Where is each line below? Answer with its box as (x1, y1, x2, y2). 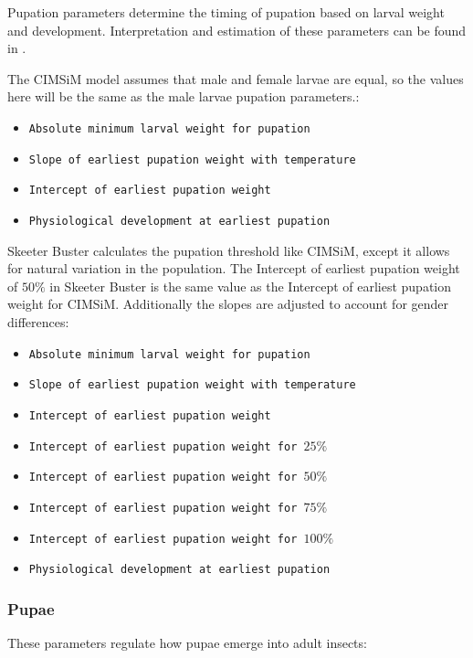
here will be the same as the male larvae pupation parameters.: (7, 87, 360, 106)
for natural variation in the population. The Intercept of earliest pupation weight (7, 259, 460, 278)
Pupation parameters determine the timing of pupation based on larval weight (7, 3, 445, 21)
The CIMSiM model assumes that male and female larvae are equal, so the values (7, 69, 464, 88)
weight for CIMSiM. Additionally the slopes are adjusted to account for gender (7, 294, 449, 313)
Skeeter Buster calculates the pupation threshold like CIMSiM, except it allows (7, 240, 450, 260)
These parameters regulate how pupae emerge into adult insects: (7, 633, 367, 653)
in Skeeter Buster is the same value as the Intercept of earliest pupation (49, 276, 452, 295)
